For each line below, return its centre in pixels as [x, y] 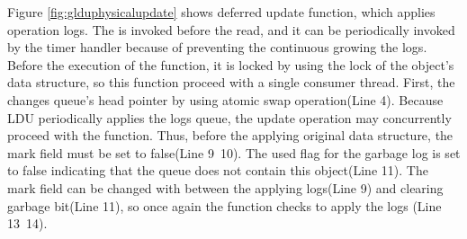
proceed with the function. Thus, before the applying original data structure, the [230, 135]
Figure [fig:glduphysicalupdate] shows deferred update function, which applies [221, 12]
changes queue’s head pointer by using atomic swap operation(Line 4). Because [225, 99]
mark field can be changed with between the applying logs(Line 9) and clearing [225, 187]
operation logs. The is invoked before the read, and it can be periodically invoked [231, 29]
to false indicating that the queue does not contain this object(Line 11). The [218, 170]
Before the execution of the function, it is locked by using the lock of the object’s [231, 64]
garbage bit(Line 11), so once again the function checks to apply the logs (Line [225, 205]
